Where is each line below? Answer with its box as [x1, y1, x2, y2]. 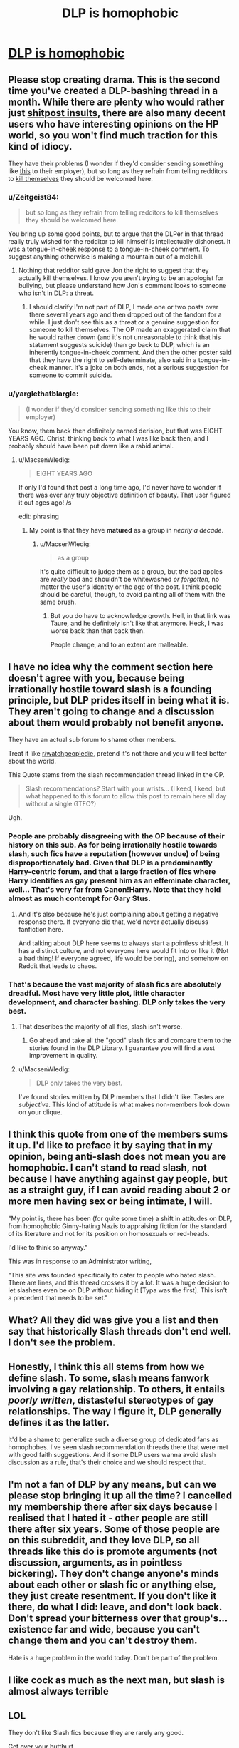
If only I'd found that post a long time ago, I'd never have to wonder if [18, 483, 221, 491]
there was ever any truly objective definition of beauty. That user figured [18, 490, 231, 499]
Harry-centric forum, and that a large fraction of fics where [8, 867, 216, 877]
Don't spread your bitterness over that [8, 1613, 181, 1625]
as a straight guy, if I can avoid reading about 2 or [8, 1184, 231, 1196]
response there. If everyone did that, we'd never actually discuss [18, 917, 208, 926]
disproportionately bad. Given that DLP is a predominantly [8, 858, 213, 868]
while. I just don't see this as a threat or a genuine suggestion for [28, 318, 220, 327]
